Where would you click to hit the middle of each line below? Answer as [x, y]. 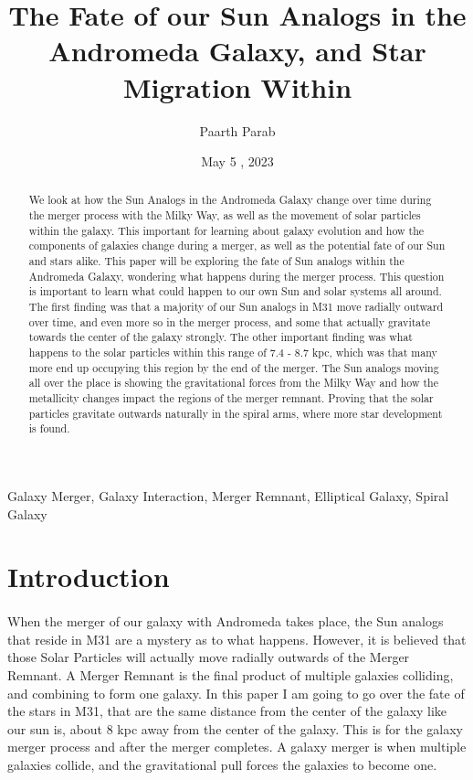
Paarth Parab [237, 130]
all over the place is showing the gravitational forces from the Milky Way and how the [234, 383]
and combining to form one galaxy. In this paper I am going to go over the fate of [236, 693]
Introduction [89, 577]
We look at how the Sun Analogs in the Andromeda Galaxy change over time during [230, 200]
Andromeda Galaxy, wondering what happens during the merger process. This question [236, 276]
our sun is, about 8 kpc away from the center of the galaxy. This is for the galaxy [236, 728]
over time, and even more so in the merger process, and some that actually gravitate [230, 321]
